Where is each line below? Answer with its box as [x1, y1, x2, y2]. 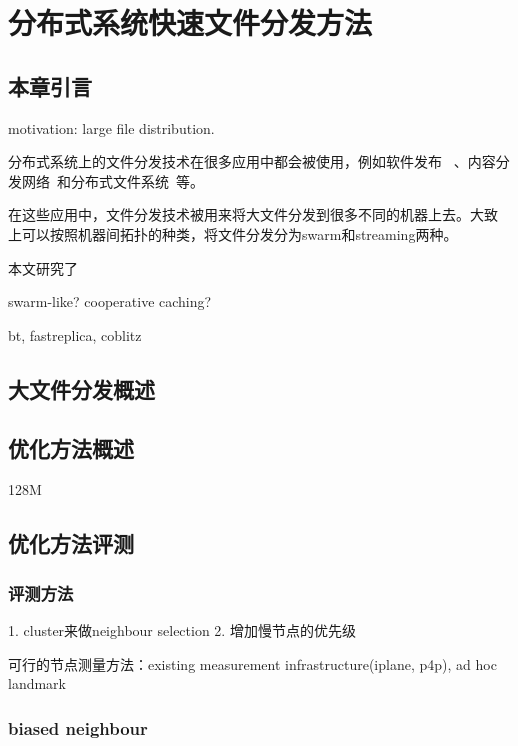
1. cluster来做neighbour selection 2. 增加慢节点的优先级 [8, 619, 356, 640]
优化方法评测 [8, 528, 134, 559]
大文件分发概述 [8, 373, 155, 404]
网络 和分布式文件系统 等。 [21, 170, 204, 191]
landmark [8, 673, 67, 694]
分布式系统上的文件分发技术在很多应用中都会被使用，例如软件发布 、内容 [8, 151, 496, 172]
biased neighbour [8, 715, 148, 740]
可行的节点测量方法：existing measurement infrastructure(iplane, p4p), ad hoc [8, 653, 497, 674]
